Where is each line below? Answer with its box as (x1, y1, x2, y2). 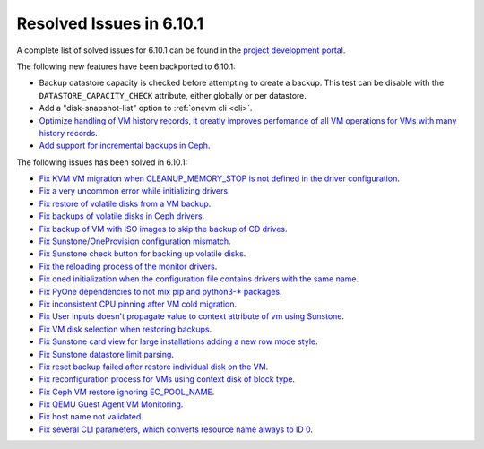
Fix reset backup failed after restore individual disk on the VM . (39, 361, 269, 372)
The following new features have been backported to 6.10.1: (16, 61, 237, 72)
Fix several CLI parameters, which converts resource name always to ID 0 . (39, 424, 314, 435)
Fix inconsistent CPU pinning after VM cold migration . (39, 298, 238, 309)
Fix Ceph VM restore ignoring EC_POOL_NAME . (39, 386, 215, 397)
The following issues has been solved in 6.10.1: (16, 157, 188, 168)
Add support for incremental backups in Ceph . (39, 140, 211, 151)
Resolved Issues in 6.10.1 (16, 13, 204, 33)
